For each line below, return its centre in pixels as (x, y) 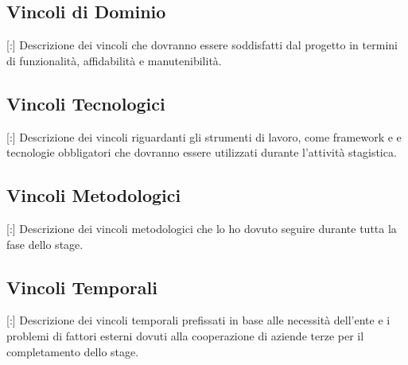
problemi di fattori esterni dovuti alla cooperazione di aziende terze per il (185, 335)
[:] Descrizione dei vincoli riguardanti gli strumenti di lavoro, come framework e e (204, 136)
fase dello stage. (45, 244)
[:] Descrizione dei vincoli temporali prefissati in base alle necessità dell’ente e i (198, 320)
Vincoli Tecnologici (86, 103)
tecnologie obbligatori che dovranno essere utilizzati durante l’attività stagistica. (202, 152)
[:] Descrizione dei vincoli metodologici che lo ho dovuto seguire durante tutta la (202, 228)
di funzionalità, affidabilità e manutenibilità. (114, 60)
